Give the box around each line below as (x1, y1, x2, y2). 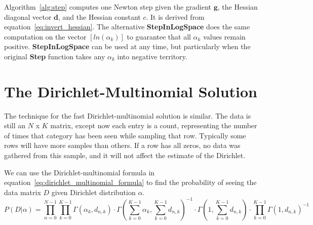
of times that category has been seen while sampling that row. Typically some (4, 130, 246, 140)
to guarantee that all (127, 31, 191, 42)
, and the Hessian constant (58, 11, 141, 22)
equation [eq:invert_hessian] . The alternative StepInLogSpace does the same (4, 21, 250, 32)
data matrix (4, 186, 41, 197)
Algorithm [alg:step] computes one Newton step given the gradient (4, 2, 212, 12)
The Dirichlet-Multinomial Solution (4, 81, 257, 101)
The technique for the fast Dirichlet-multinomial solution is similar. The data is (4, 110, 251, 121)
